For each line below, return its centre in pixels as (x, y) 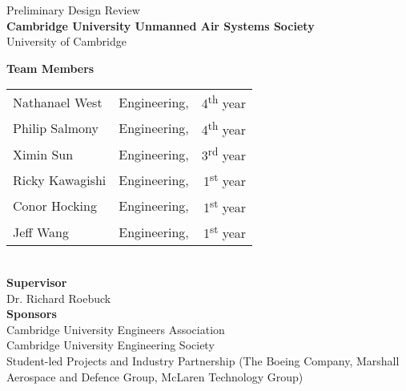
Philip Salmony (56, 128)
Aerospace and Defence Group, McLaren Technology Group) (155, 376)
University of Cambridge (66, 41)
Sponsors (32, 314)
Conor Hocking (55, 206)
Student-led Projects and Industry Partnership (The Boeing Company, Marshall (203, 360)
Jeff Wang (41, 232)
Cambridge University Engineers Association (116, 329)
